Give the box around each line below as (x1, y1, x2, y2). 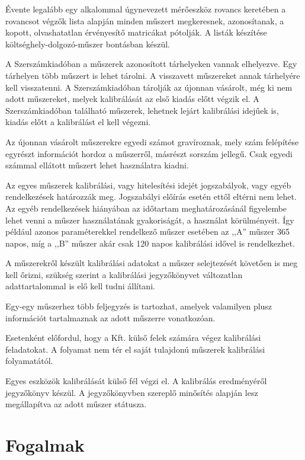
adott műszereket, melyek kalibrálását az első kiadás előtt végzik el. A (5, 92, 259, 105)
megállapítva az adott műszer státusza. (5, 398, 147, 410)
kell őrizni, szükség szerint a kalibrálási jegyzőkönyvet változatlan (5, 268, 243, 280)
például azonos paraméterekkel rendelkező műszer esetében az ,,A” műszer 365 (5, 225, 290, 238)
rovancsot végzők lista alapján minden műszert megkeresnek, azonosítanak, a (5, 14, 284, 27)
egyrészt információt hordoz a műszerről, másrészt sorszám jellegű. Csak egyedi (5, 147, 293, 159)
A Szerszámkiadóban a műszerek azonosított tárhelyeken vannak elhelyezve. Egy (5, 57, 297, 70)
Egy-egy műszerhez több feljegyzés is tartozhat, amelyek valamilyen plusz (5, 300, 272, 312)
